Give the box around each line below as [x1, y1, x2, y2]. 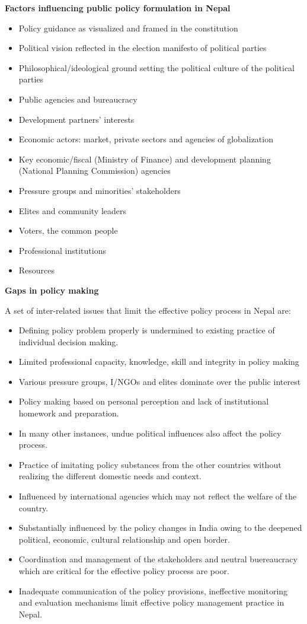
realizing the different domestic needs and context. [18, 470, 202, 482]
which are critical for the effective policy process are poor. [18, 565, 229, 577]
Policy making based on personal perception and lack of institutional [18, 395, 269, 407]
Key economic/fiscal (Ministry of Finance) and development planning [18, 152, 271, 165]
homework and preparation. [18, 407, 119, 419]
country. [18, 501, 49, 514]
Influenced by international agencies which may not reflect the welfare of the [18, 490, 297, 502]
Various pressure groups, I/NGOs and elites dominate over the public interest [18, 375, 301, 387]
